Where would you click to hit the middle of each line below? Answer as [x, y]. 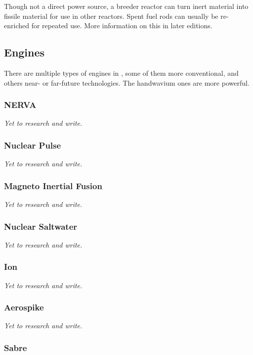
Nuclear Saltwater [41, 226]
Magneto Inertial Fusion [53, 185]
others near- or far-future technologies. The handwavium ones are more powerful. [127, 82]
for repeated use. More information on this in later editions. [122, 25]
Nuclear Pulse [33, 145]
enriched [17, 25]
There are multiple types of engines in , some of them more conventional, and [121, 73]
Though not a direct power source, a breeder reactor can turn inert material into [126, 6]
